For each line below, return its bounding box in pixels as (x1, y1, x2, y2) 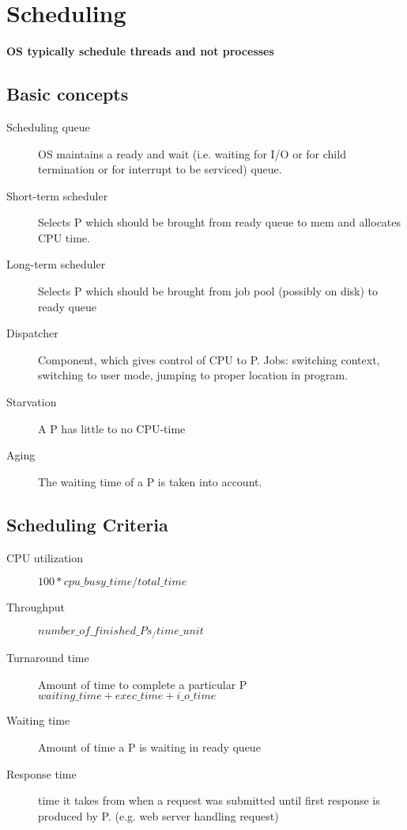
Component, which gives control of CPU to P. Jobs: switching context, (38, 351, 380, 367)
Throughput (6, 599, 65, 615)
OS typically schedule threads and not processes (6, 43, 274, 59)
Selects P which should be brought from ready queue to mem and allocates (38, 214, 401, 230)
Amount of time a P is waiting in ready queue (38, 739, 261, 756)
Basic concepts (6, 82, 129, 106)
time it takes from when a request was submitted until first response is (38, 792, 380, 809)
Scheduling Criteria (6, 512, 168, 536)
